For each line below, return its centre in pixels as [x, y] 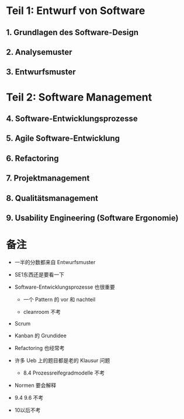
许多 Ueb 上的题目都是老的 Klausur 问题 [62, 360]
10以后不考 [27, 410]
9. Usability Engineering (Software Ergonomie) [92, 218]
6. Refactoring [32, 158]
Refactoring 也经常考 [40, 348]
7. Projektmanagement [48, 179]
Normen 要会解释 [35, 385]
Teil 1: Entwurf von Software [76, 11]
